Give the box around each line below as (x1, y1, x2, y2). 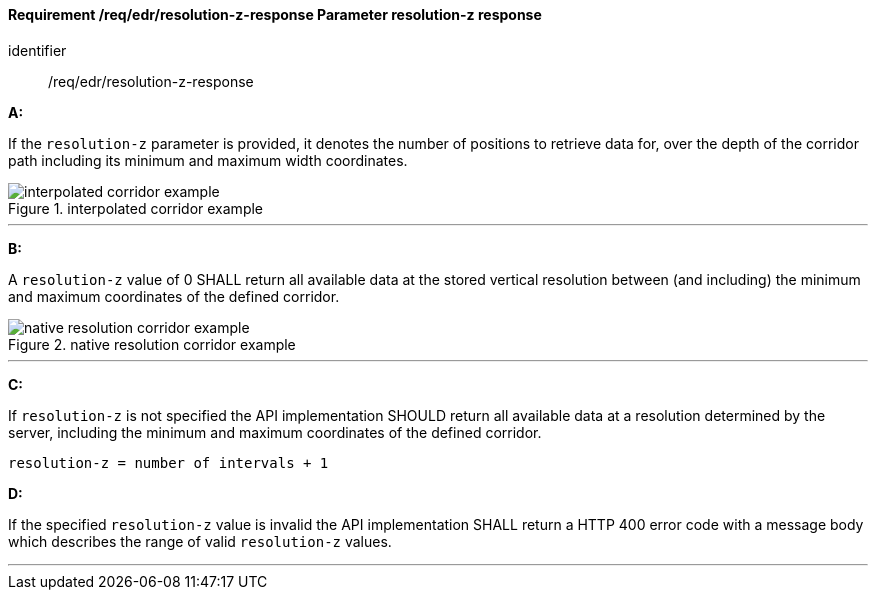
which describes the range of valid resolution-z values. (8, 532, 392, 550)
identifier (8, 41, 67, 59)
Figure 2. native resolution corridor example (8, 335, 296, 353)
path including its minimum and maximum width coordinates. (8, 151, 408, 169)
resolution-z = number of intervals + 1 (8, 454, 329, 471)
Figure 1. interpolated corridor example (8, 199, 264, 217)
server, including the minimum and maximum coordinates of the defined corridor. (8, 423, 542, 441)
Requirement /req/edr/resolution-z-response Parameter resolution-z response (8, 6, 542, 23)
